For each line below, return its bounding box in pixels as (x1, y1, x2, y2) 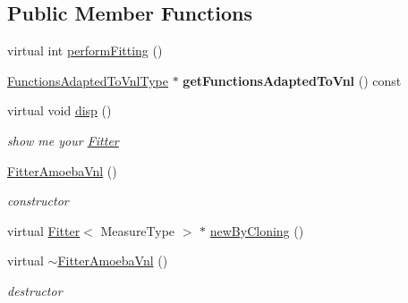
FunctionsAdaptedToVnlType (7, 71, 168, 89)
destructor (7, 281, 63, 299)
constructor (7, 191, 69, 210)
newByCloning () (209, 221, 304, 240)
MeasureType (100, 221, 175, 240)
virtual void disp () (7, 101, 112, 120)
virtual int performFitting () (7, 41, 163, 60)
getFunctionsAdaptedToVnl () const (183, 71, 402, 89)
